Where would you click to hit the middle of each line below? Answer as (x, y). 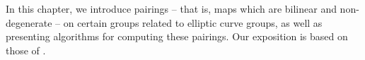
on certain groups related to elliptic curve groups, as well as (193, 22)
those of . (26, 50)
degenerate (29, 22)
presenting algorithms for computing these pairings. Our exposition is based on (177, 36)
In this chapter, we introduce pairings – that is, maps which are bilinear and (171, 8)
